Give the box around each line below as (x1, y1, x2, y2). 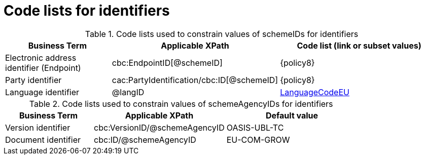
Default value (265, 110, 318, 121)
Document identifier (5, 134, 81, 145)
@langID (112, 87, 145, 97)
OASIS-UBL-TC (226, 122, 284, 133)
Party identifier (5, 74, 62, 85)
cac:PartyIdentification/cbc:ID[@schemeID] (112, 74, 278, 85)
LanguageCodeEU (280, 87, 349, 97)
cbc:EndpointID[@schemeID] (112, 57, 223, 68)
